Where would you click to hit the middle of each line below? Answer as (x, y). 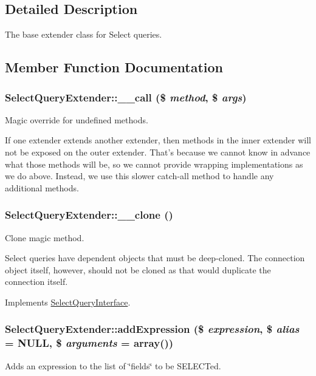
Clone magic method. (45, 237)
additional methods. (42, 187)
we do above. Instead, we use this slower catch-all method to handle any (139, 176)
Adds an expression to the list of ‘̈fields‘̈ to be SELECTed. (113, 365)
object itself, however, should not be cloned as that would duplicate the (138, 269)
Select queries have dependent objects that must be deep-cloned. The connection (155, 258)
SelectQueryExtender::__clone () (89, 215)
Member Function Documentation (114, 67)
